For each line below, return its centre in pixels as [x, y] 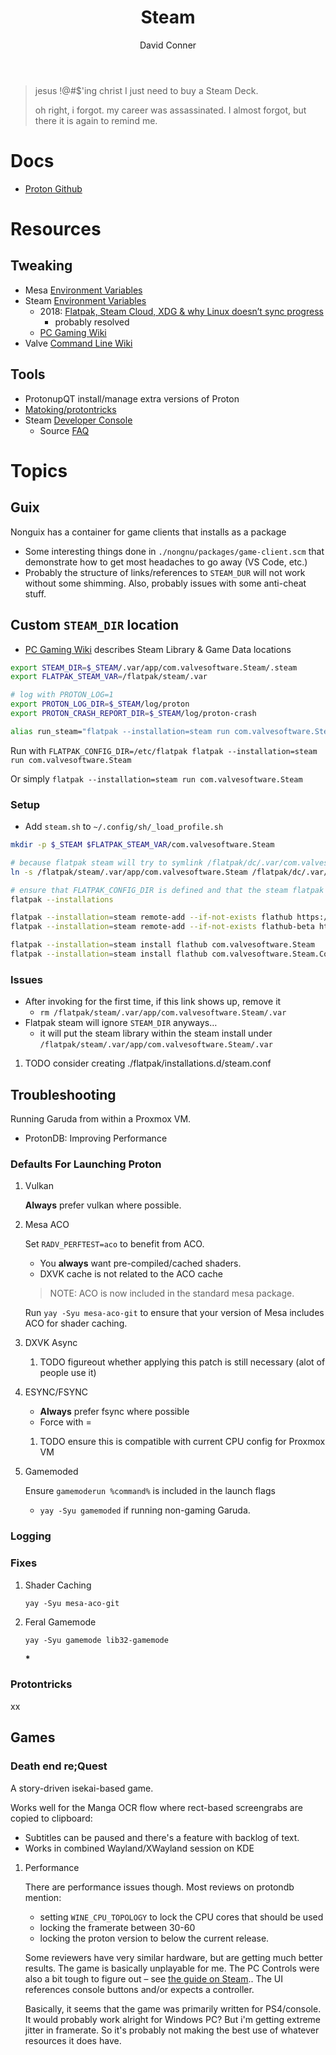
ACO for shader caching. [76, 1323]
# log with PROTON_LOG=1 [62, 695]
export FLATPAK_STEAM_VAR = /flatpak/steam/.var [109, 677]
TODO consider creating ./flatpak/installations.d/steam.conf [148, 1063]
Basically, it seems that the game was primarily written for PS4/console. [173, 2008]
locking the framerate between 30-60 [117, 1927]
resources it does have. [73, 2040]
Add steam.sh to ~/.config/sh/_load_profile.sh [124, 827]
